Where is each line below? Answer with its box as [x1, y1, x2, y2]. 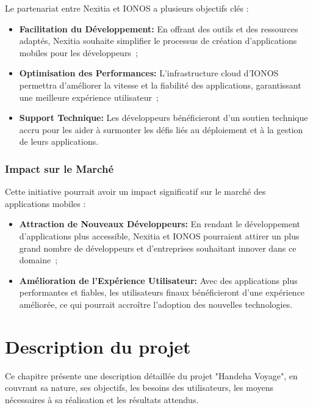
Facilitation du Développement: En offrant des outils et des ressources [19, 22, 298, 35]
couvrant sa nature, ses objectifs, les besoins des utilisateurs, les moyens [5, 381, 274, 394]
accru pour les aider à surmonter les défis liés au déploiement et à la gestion [19, 123, 303, 136]
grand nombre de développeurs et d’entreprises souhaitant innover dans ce [19, 241, 297, 254]
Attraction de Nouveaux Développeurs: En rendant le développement [19, 217, 301, 230]
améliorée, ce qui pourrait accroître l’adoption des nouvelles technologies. [19, 297, 293, 310]
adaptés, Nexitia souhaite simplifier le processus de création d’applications [19, 34, 297, 47]
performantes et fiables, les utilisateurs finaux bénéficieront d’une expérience [19, 286, 305, 299]
